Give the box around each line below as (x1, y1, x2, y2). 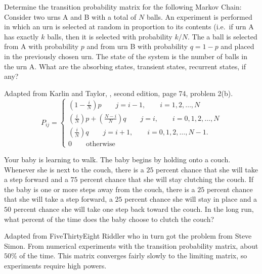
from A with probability (4, 41, 79, 52)
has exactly (4, 31, 39, 41)
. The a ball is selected (187, 31, 257, 41)
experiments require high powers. (4, 260, 107, 270)
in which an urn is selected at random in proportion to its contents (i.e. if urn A (4, 21, 254, 32)
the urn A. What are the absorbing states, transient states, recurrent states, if (4, 61, 246, 71)
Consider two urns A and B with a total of (4, 11, 137, 22)
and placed (221, 41, 254, 52)
